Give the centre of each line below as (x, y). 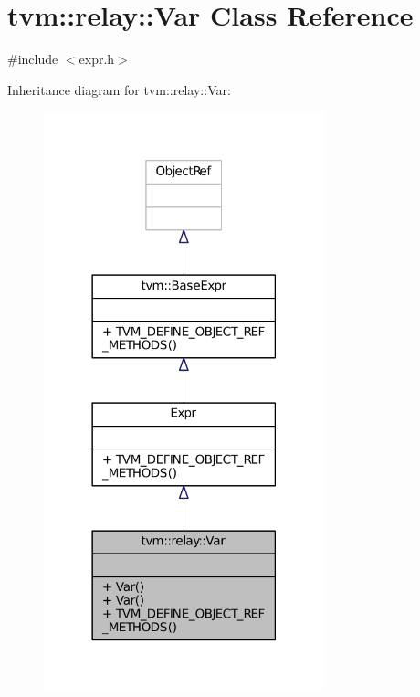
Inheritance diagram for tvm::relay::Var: (119, 89)
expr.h (97, 59)
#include (33, 59)
